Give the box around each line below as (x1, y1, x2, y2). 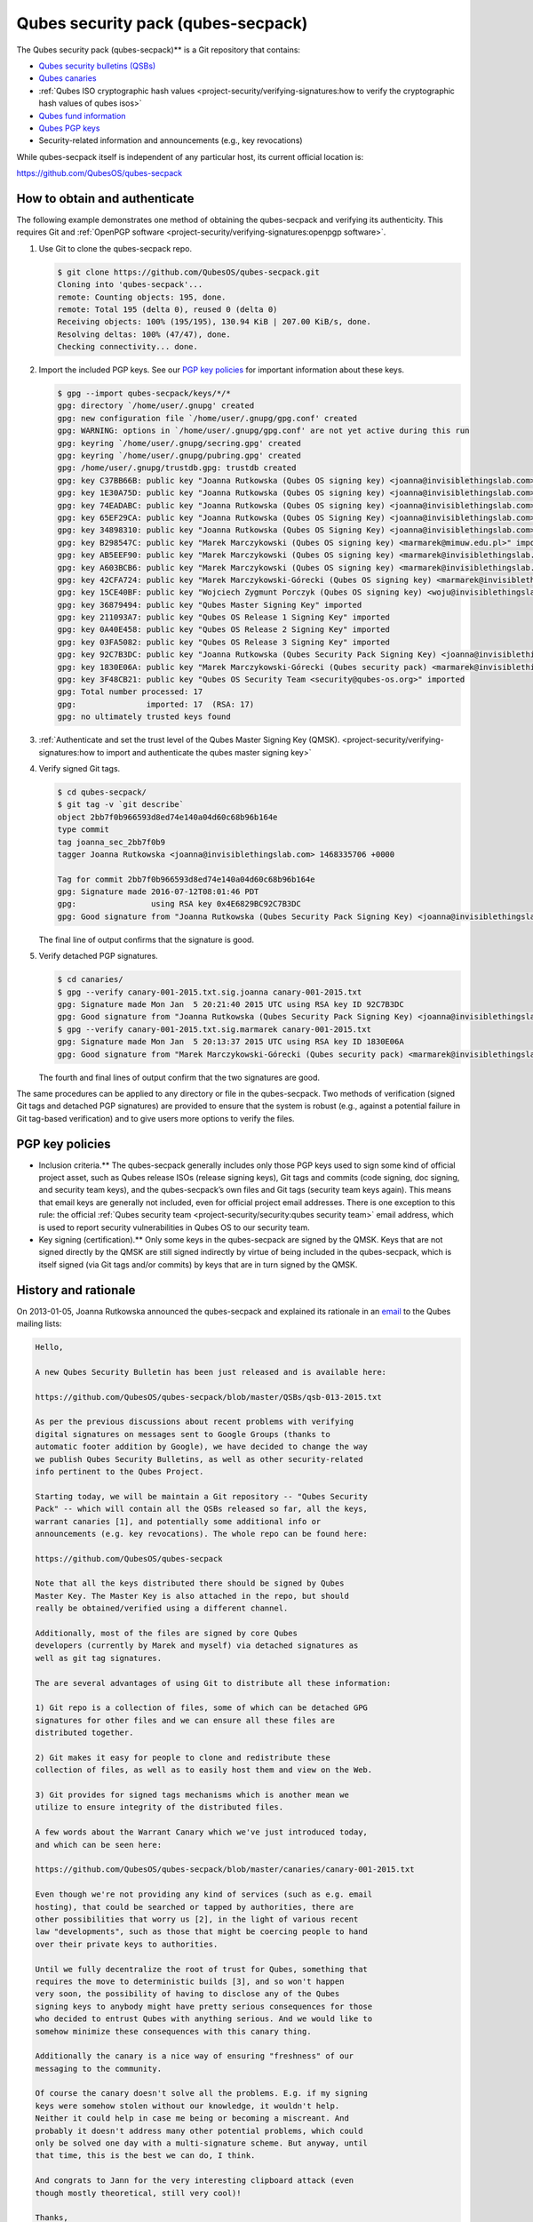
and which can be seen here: (35, 1840, 163, 1850)
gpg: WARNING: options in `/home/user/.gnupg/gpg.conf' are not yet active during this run (57, 426, 470, 436)
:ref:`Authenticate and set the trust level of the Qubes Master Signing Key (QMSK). (38, 734, 340, 746)
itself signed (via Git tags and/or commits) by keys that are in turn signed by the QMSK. (38, 1259, 358, 1270)
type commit (57, 825, 110, 835)
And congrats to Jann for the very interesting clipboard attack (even (35, 2176, 354, 2186)
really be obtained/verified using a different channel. (35, 1603, 289, 1613)
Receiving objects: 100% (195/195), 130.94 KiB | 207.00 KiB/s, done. (57, 316, 372, 327)
